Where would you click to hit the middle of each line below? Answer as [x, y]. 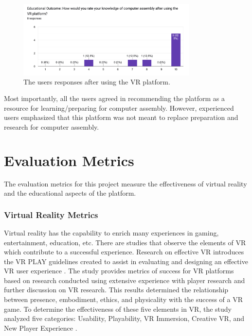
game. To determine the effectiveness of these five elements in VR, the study [118, 309]
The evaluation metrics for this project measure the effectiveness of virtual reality [126, 183]
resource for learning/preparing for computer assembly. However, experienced [119, 108]
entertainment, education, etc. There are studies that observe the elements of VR [125, 242]
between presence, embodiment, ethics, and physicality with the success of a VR [124, 299]
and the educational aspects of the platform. [70, 193]
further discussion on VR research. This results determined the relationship [116, 290]
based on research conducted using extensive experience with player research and [125, 280]
